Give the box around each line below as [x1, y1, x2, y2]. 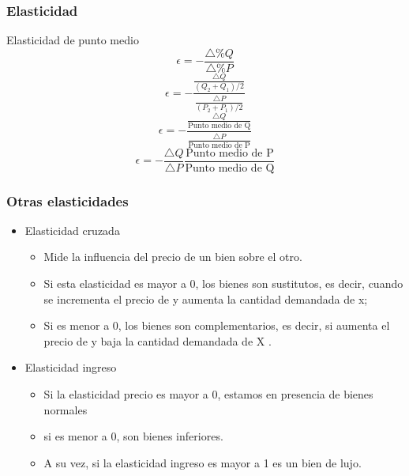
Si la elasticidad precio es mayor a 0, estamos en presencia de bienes [43, 386, 373, 402]
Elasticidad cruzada [24, 221, 120, 238]
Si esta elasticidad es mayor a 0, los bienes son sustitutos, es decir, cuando [43, 275, 403, 292]
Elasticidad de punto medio [6, 32, 139, 48]
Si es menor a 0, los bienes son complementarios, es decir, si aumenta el [43, 317, 390, 334]
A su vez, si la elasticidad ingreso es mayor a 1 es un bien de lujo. [43, 454, 362, 470]
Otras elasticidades [6, 191, 129, 210]
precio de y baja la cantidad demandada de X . [43, 332, 272, 349]
